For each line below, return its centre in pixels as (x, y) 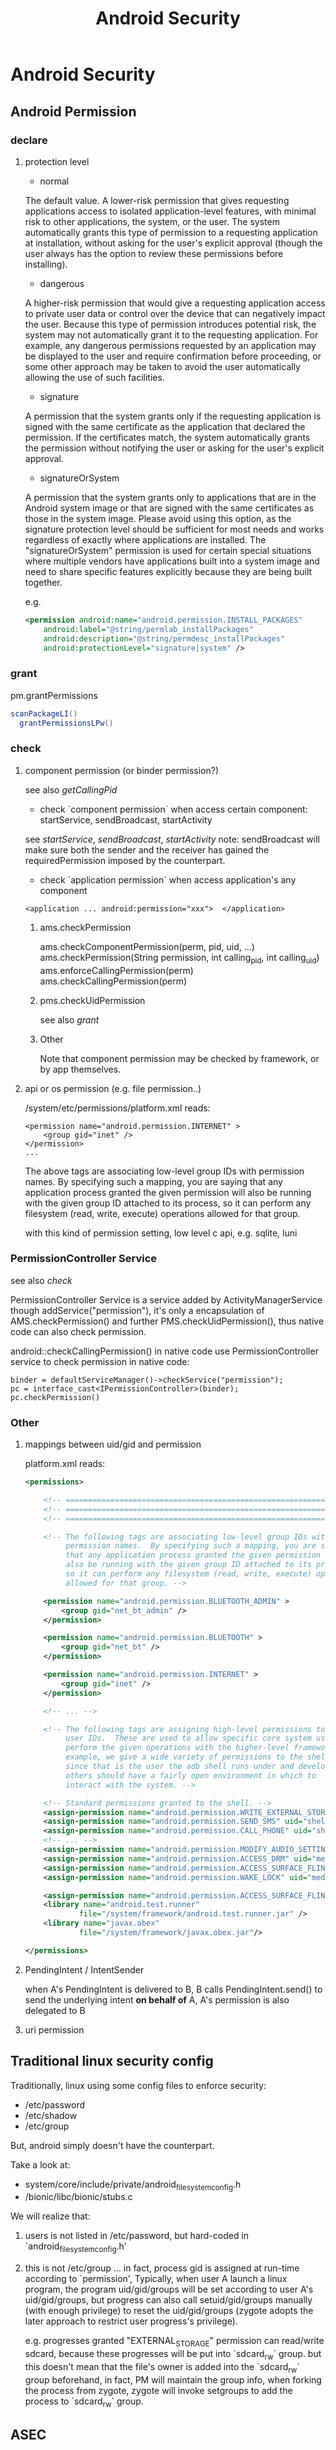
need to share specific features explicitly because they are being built (168, 571)
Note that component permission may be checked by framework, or (179, 1058)
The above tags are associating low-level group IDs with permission (164, 1171)
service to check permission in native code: (100, 1361)
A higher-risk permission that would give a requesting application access (175, 303)
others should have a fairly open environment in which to (191, 1775)
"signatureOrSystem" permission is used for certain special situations (168, 550)
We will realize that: (50, 2216)
